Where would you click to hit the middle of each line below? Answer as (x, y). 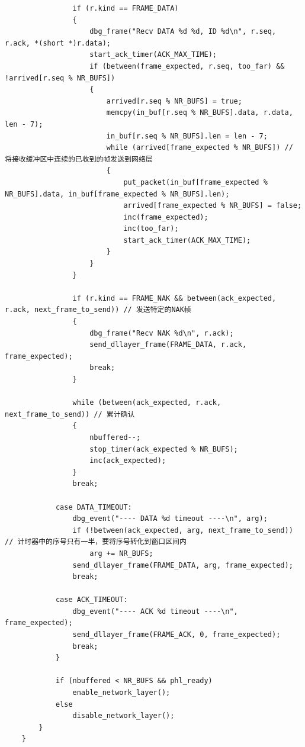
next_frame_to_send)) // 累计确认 (70, 414)
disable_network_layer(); (123, 716)
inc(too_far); (151, 229)
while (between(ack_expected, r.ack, (147, 403)
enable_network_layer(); (121, 693)
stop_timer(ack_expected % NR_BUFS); (164, 449)
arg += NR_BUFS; (121, 553)
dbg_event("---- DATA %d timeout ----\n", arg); (170, 519)
